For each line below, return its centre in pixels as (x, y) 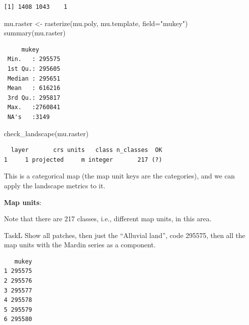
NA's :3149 (29, 117)
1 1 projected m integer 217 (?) (83, 160)
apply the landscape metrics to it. (55, 185)
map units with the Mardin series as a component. (80, 245)
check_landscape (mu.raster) (46, 133)
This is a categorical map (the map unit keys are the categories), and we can (120, 176)
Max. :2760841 (34, 107)
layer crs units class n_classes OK (87, 150)
